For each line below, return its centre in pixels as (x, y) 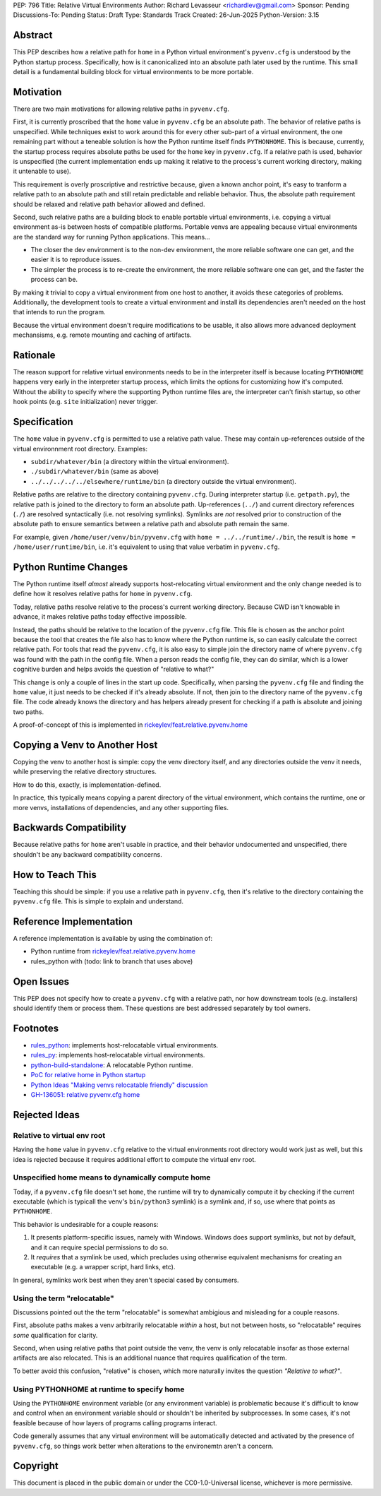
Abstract (33, 35)
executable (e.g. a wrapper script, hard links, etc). (103, 1267)
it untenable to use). (42, 171)
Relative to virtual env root (59, 1135)
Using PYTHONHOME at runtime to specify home (99, 1389)
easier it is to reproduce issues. (76, 260)
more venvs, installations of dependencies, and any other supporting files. (121, 807)
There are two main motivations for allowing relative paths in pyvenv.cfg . (121, 109)
